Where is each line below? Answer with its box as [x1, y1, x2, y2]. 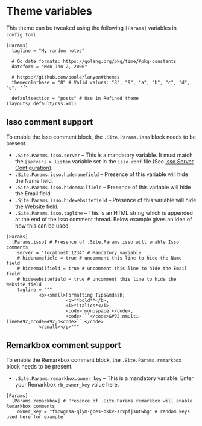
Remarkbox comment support [6, 340, 121, 350]
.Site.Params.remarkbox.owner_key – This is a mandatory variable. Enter [14, 374, 194, 382]
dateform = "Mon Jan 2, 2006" [11, 64, 87, 70]
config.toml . [6, 30, 38, 38]
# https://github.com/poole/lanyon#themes [11, 74, 120, 80]
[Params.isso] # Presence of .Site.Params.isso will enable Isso [11, 239, 180, 245]
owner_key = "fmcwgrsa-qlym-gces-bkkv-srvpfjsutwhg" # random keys [17, 408, 190, 415]
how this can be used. [14, 222, 71, 229]
